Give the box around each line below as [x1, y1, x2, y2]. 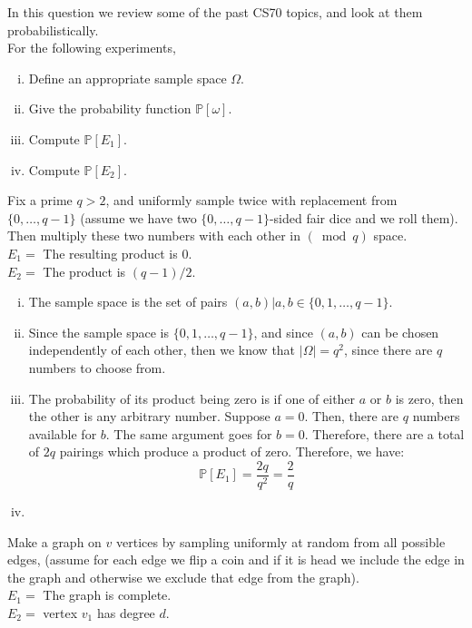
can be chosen [361, 322, 439, 341]
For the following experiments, [7, 38, 176, 57]
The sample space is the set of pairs [28, 292, 228, 311]
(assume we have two [80, 208, 197, 227]
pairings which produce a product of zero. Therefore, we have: [59, 442, 405, 461]
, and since [253, 322, 313, 341]
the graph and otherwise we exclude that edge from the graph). [7, 567, 359, 586]
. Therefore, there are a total [304, 424, 465, 443]
